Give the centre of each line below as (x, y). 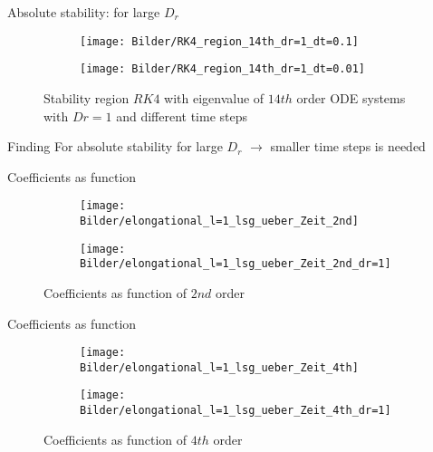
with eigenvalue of (214, 97)
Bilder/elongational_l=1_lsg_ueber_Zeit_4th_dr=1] (236, 411)
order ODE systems (351, 97)
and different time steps (182, 115)
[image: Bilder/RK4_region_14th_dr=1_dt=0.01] (222, 69)
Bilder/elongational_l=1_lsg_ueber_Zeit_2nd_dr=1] (236, 264)
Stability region (87, 97)
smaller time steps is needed (348, 146)
